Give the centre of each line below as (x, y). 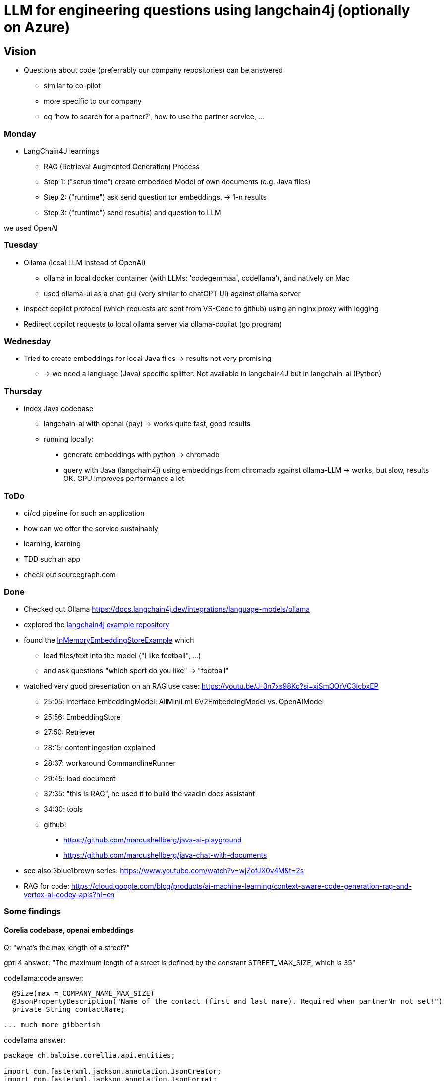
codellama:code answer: (44, 978)
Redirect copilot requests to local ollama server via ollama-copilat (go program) (153, 324)
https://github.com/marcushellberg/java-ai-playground (153, 840)
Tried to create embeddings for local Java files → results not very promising (148, 359)
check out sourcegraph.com (70, 574)
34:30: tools (63, 809)
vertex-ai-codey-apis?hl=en (69, 894)
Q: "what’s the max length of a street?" (67, 948)
